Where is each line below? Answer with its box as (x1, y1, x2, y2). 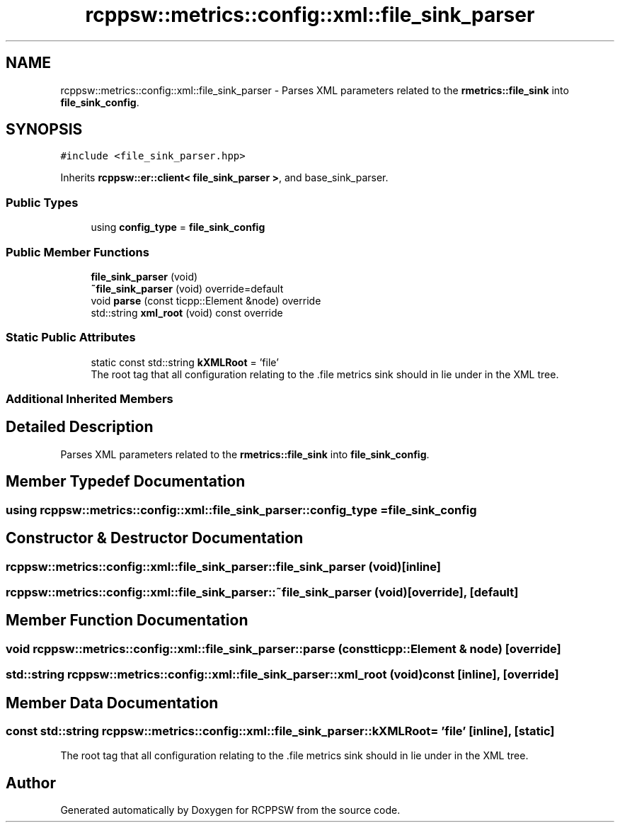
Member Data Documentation (6, 693, 219, 712)
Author (6, 773, 56, 792)
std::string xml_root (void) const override (91, 306, 283, 319)
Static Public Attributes (6, 330, 136, 345)
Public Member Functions (6, 244, 149, 259)
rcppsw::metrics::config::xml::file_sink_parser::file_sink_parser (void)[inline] (6, 559, 442, 574)
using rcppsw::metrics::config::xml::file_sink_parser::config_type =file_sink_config (6, 502, 477, 517)
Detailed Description (6, 418, 154, 436)
